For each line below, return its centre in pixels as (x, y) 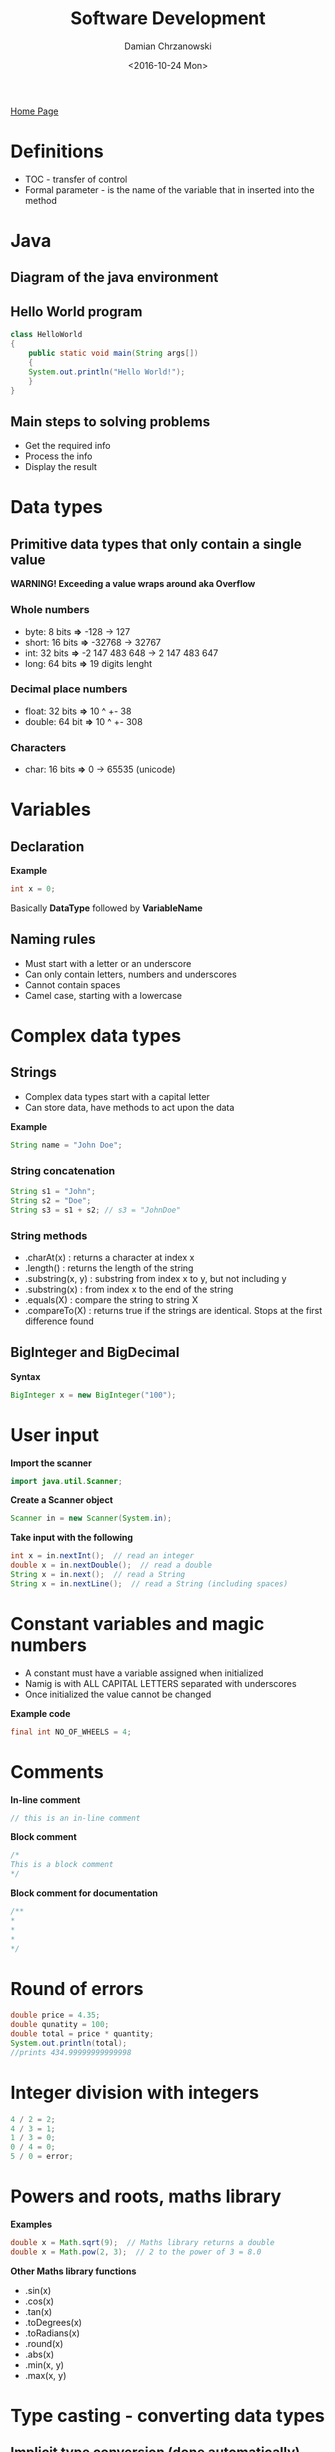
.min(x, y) (44, 2364)
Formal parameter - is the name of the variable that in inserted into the (169, 189)
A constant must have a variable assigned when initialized (144, 1673)
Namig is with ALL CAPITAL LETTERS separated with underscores (160, 1683)
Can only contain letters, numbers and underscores (130, 974)
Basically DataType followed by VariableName (106, 908)
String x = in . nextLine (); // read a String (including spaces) (149, 1583)
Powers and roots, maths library (146, 2196)
